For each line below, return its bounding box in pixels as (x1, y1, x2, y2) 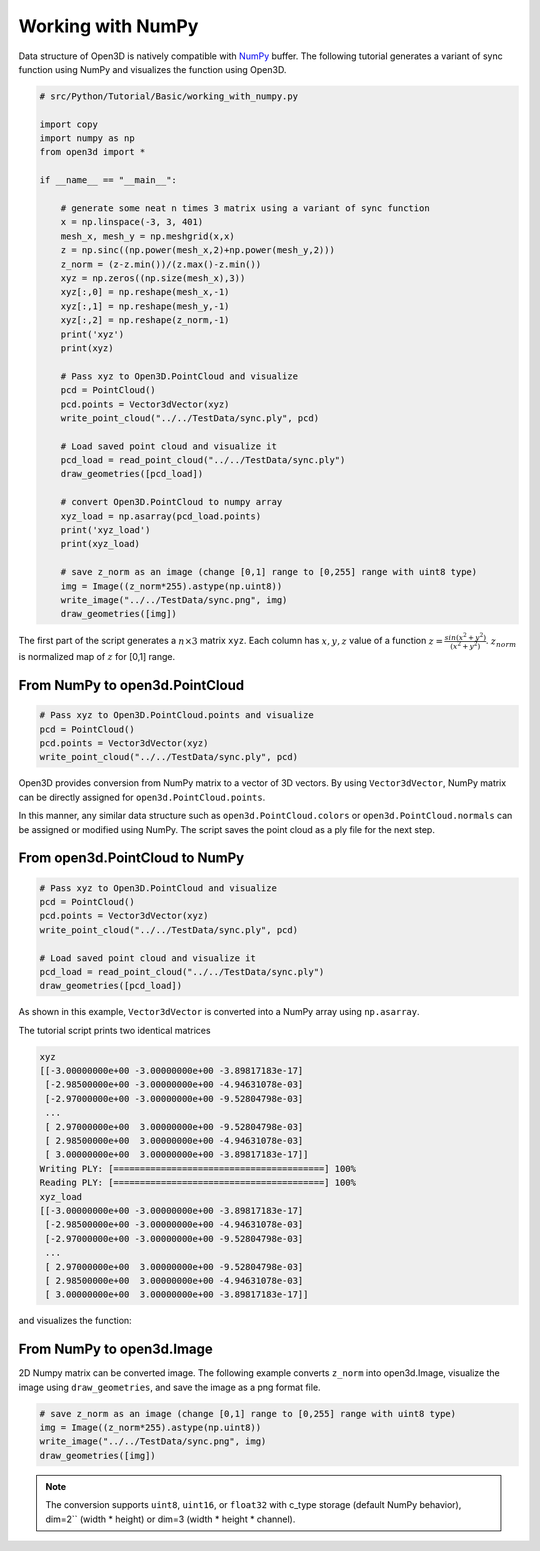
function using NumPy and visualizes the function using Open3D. (18, 63, 287, 75)
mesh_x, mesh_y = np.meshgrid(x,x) (60, 230, 235, 242)
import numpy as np (39, 133, 135, 144)
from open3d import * (39, 146, 146, 158)
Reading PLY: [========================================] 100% (39, 1177, 357, 1189)
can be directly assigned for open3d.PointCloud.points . (18, 791, 266, 803)
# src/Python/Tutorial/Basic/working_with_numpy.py (39, 90, 299, 102)
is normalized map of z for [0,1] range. (18, 651, 175, 663)
